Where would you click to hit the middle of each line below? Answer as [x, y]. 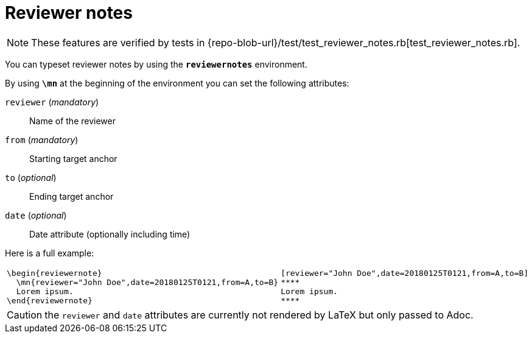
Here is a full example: [50, 253]
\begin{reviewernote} [54, 273]
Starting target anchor [73, 158]
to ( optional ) [31, 177]
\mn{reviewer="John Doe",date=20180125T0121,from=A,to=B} [147, 282]
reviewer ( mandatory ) [52, 102]
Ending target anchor [72, 196]
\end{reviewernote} [50, 300]
